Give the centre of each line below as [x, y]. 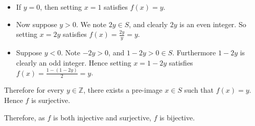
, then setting [61, 7]
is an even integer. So [213, 24]
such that [199, 90]
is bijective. [177, 117]
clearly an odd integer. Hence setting [74, 62]
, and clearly [148, 24]
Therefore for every [34, 90]
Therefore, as [25, 117]
